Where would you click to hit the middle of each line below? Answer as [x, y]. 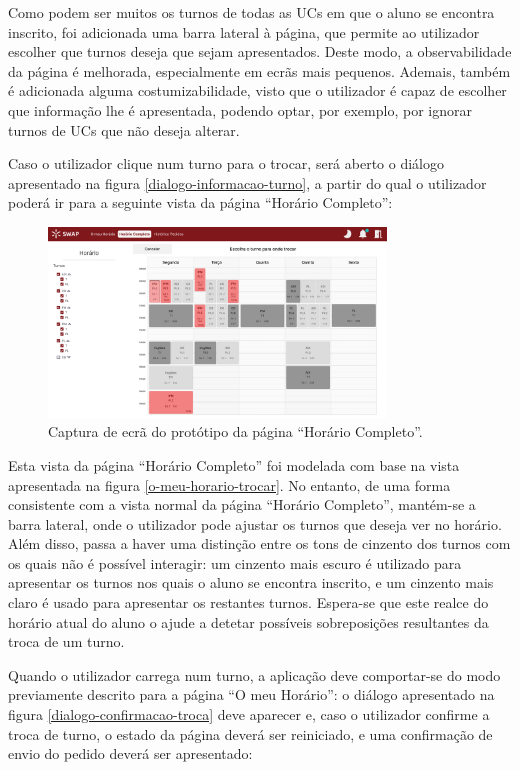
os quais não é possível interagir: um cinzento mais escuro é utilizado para [235, 562]
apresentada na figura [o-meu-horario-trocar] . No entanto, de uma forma [229, 484]
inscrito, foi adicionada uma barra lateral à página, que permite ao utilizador [244, 31]
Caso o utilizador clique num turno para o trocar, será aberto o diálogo [226, 163]
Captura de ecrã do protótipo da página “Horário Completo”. [235, 431]
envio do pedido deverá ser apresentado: [130, 753]
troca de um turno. [66, 641]
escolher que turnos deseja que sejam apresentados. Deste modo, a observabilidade [260, 51]
